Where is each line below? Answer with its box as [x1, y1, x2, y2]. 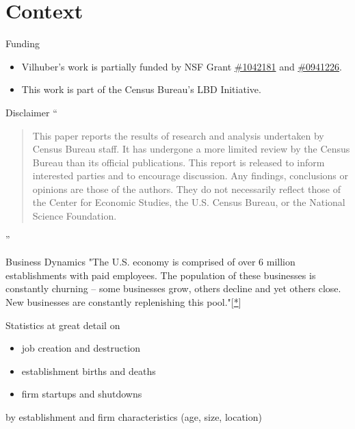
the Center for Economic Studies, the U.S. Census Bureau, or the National [32, 195, 345, 209]
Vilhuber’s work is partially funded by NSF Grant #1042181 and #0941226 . [21, 59, 342, 73]
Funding [5, 36, 40, 51]
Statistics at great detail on [5, 317, 120, 332]
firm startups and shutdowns [21, 387, 142, 401]
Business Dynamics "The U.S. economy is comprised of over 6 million [5, 255, 295, 269]
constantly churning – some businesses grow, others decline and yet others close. [5, 281, 341, 296]
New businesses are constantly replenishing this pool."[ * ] [5, 295, 241, 309]
